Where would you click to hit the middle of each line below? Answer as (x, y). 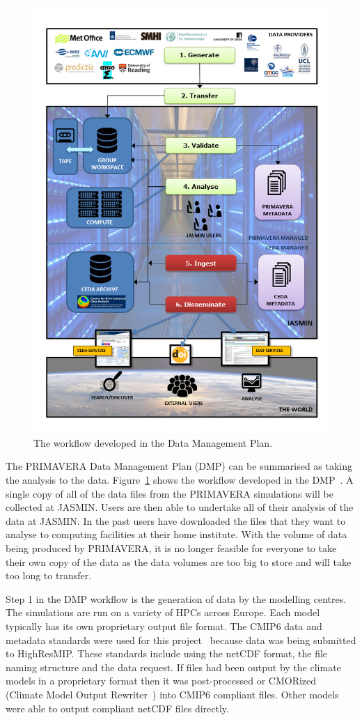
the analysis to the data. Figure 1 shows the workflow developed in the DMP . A (180, 480)
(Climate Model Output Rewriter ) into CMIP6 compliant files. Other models (172, 694)
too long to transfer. (49, 575)
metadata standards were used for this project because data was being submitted (181, 639)
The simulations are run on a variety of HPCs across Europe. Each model (163, 612)
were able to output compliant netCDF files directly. (117, 708)
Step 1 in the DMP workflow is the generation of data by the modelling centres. (176, 598)
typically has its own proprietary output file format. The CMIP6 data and (164, 626)
